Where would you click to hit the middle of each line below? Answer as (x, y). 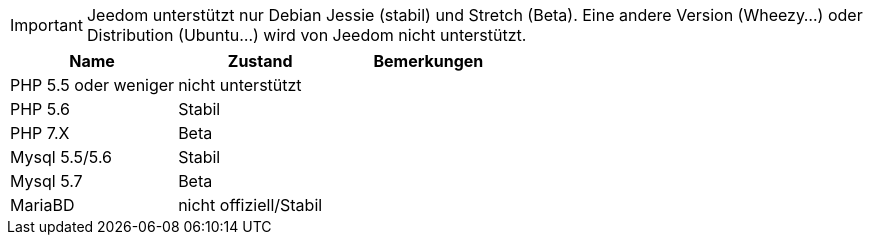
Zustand (260, 61)
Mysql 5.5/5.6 (61, 157)
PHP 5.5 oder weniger (92, 85)
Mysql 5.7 (46, 181)
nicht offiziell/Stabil (250, 205)
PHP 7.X (40, 133)
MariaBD (42, 205)
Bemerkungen (428, 61)
